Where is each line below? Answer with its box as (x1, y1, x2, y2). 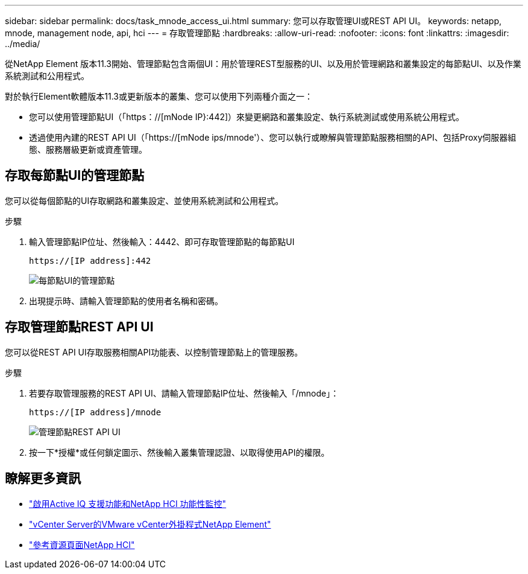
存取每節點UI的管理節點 (5, 168, 145, 183)
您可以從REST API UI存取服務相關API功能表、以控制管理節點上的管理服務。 (5, 346, 303, 357)
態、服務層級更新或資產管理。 (29, 144, 147, 155)
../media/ (5, 39, 40, 49)
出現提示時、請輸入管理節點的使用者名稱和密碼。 (29, 295, 223, 306)
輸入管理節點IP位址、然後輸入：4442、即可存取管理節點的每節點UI (29, 236, 295, 247)
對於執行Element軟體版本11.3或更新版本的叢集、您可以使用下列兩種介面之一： (5, 91, 313, 101)
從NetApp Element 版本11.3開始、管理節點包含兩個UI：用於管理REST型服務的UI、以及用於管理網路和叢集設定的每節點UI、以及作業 (5, 59, 521, 69)
